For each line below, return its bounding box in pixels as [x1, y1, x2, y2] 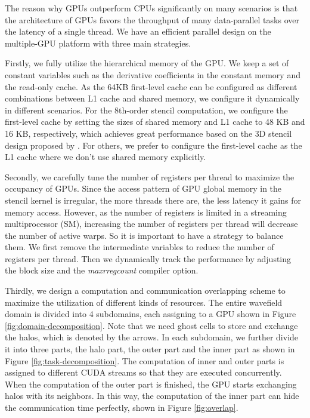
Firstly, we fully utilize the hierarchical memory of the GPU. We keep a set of [5, 57, 289, 69]
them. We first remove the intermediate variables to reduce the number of [5, 241, 274, 253]
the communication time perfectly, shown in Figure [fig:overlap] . [5, 401, 238, 413]
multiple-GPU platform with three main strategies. [5, 36, 191, 49]
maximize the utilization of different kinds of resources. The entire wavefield [5, 296, 283, 308]
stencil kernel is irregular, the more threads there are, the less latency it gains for [5, 193, 301, 206]
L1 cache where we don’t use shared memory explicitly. [5, 150, 206, 163]
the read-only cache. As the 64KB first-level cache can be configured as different [5, 80, 297, 93]
